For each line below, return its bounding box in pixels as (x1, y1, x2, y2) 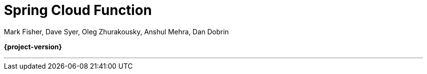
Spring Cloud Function (4, 2, 152, 18)
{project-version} (4, 42, 62, 51)
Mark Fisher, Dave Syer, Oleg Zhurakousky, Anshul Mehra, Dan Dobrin (4, 27, 229, 36)
